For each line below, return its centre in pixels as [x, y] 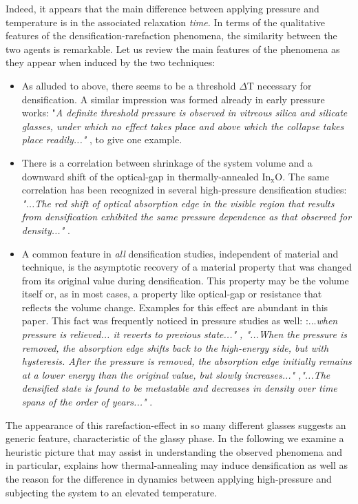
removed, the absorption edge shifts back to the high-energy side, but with [175, 347]
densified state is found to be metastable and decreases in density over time [179, 388]
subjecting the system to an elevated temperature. [112, 492]
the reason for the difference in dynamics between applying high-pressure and [169, 479]
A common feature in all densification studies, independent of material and [180, 253]
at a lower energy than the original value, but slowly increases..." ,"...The [176, 374]
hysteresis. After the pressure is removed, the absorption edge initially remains [187, 361]
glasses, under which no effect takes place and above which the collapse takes [183, 126]
